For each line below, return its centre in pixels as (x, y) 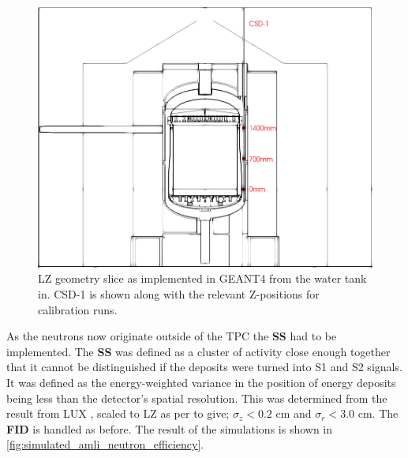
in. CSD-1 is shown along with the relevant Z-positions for (179, 294)
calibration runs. (78, 309)
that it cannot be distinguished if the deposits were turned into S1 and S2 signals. (204, 367)
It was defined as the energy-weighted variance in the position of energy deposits (201, 383)
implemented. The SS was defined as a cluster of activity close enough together (198, 351)
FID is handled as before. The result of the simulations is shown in (170, 428)
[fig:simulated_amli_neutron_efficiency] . (105, 444)
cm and (294, 413)
